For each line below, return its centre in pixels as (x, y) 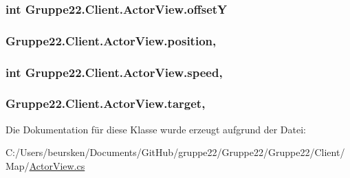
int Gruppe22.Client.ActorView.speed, (114, 72)
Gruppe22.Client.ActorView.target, (106, 103)
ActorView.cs (57, 165)
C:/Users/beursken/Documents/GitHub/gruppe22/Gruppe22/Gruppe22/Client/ (175, 152)
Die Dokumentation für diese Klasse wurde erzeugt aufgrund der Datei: (156, 129)
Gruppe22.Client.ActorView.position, (111, 40)
